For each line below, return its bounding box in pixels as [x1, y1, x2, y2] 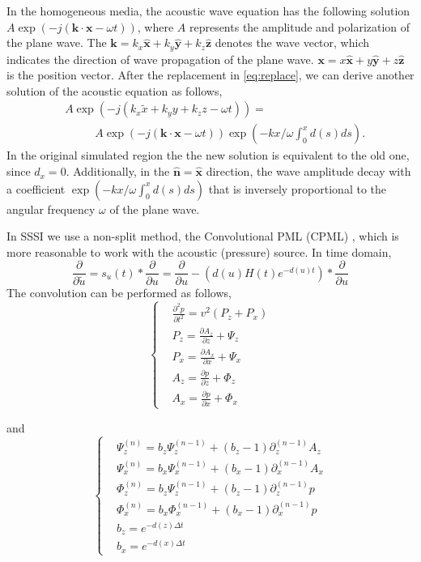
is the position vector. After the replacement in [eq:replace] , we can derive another [6, 66, 415, 83]
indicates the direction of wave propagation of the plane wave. [6, 50, 314, 67]
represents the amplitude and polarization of [189, 18, 410, 35]
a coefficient [6, 180, 66, 197]
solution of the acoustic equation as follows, [6, 82, 223, 99]
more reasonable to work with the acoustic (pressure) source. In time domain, [6, 243, 392, 260]
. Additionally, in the [66, 163, 170, 180]
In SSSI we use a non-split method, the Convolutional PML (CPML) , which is [6, 228, 399, 245]
